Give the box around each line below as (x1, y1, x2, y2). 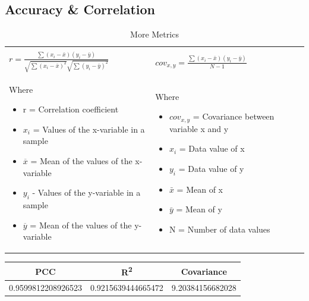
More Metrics (130, 28, 179, 40)
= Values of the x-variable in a (33, 123, 145, 135)
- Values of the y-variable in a (32, 186, 141, 199)
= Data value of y (178, 162, 244, 174)
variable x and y (169, 122, 229, 134)
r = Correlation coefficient (23, 103, 119, 115)
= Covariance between (193, 110, 275, 123)
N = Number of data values (169, 222, 270, 235)
